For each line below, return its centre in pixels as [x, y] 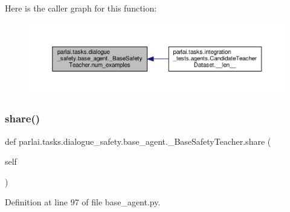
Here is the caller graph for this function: [81, 8]
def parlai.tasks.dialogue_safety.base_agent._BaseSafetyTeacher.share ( [138, 141]
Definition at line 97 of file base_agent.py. [83, 202]
